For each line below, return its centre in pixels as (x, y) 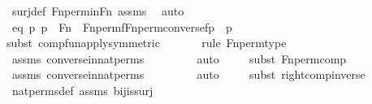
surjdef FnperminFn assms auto (98, 11)
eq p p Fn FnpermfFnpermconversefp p (122, 26)
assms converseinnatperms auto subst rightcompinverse (188, 74)
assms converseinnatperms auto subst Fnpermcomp (179, 58)
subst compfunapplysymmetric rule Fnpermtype (147, 43)
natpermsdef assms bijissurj (82, 90)
